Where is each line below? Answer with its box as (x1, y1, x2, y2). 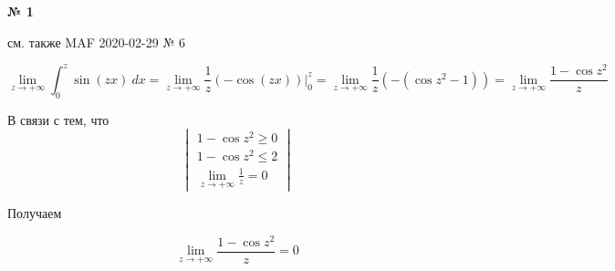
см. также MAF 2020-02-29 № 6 (7, 32, 185, 51)
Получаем (7, 203, 62, 223)
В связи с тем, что (7, 109, 109, 129)
